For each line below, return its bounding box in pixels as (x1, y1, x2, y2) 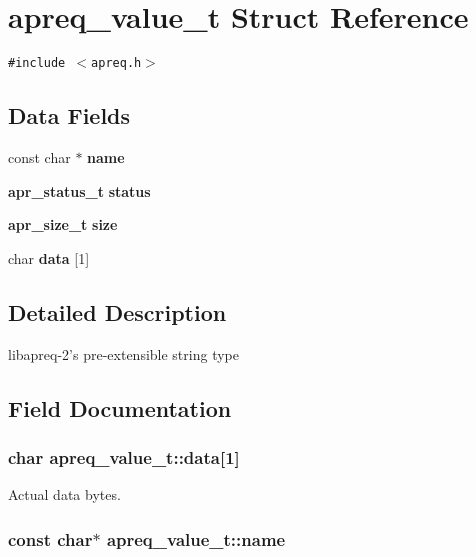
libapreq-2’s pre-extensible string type (8, 343, 239, 364)
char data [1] (8, 247, 90, 268)
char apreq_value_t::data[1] (8, 444, 240, 469)
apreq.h (91, 56, 142, 71)
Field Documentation (8, 392, 232, 423)
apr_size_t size (8, 214, 118, 235)
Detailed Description (8, 296, 227, 327)
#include (8, 56, 66, 71)
